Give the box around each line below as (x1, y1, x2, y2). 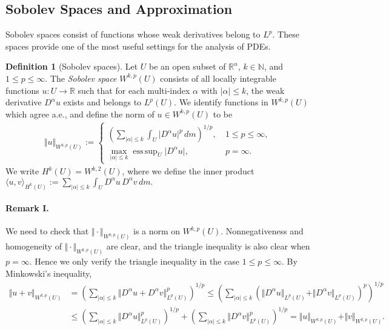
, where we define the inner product (122, 165, 254, 177)
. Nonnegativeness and (221, 225, 304, 237)
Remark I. (5, 202, 49, 214)
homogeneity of (5, 240, 62, 252)
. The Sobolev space (45, 71, 117, 84)
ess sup (133, 147, 158, 156)
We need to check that (5, 225, 89, 237)
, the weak (246, 84, 285, 96)
